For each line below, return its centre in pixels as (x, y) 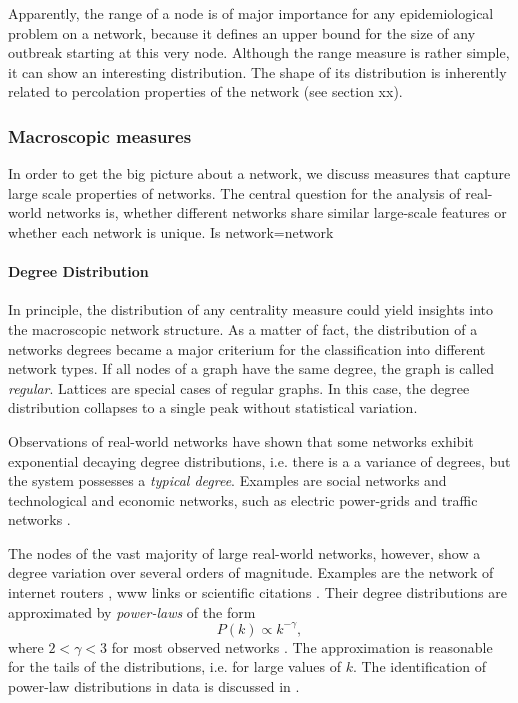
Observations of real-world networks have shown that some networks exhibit (241, 440)
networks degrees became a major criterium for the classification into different (247, 348)
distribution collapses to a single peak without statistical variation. (213, 407)
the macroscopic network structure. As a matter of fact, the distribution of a (243, 328)
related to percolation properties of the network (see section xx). (205, 91)
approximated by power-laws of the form (132, 611)
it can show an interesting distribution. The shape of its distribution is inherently (257, 71)
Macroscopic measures (100, 135)
